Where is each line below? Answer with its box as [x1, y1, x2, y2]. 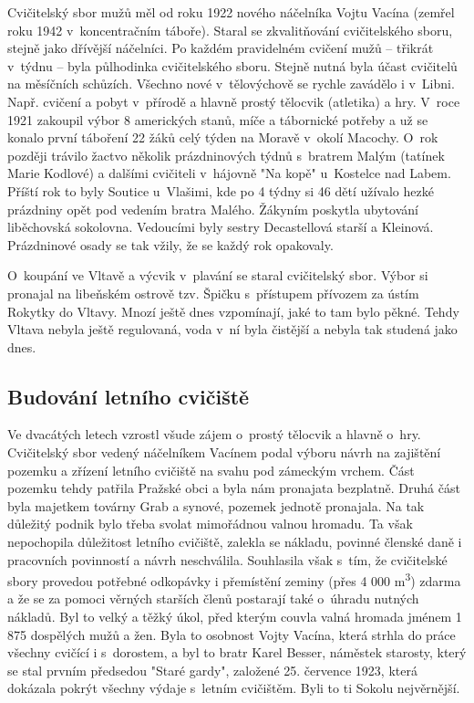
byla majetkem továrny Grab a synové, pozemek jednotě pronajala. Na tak [7, 496, 425, 515]
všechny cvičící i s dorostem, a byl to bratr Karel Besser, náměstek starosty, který [7, 643, 467, 662]
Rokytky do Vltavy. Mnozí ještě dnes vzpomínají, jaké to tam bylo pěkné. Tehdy [7, 301, 459, 320]
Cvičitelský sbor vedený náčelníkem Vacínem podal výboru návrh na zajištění [7, 443, 441, 462]
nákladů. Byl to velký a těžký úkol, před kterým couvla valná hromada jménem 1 [7, 607, 462, 626]
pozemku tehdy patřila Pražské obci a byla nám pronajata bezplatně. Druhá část [7, 478, 460, 498]
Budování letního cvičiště [7, 382, 250, 410]
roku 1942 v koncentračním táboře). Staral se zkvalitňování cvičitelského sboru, [7, 20, 453, 39]
